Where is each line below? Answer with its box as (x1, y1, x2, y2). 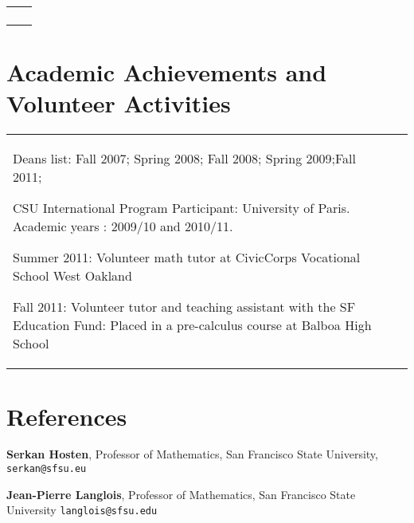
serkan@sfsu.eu (6, 463, 87, 475)
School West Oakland (13, 266, 132, 285)
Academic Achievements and (6, 56, 327, 88)
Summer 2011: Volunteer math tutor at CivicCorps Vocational (13, 248, 361, 267)
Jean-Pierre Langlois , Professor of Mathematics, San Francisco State (6, 486, 356, 502)
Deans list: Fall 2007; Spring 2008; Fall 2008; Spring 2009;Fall (13, 149, 357, 168)
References (6, 399, 127, 432)
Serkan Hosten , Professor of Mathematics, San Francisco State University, (6, 446, 378, 462)
